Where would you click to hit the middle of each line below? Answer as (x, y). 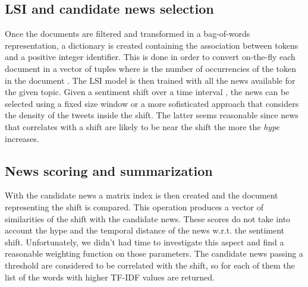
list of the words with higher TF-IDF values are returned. (110, 277)
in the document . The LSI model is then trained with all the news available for (150, 80)
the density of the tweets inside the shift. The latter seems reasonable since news (152, 115)
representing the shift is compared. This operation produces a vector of (134, 206)
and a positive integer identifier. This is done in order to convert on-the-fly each (150, 57)
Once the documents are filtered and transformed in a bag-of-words (128, 34)
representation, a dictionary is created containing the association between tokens (152, 45)
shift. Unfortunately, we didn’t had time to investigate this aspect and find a (144, 242)
